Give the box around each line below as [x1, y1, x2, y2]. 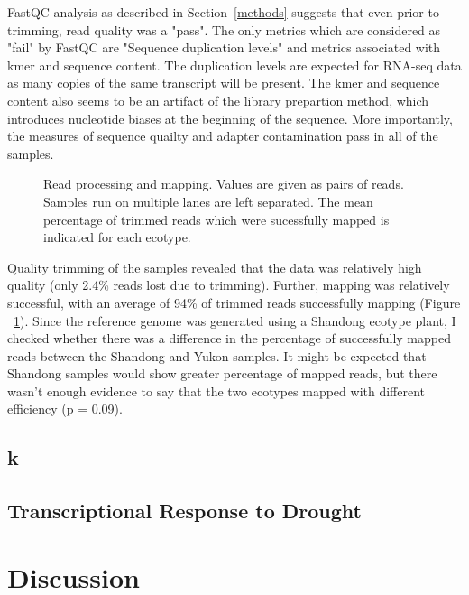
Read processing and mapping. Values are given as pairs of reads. [43, 174, 404, 193]
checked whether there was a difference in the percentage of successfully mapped [7, 329, 451, 348]
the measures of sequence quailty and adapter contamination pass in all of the [7, 126, 438, 145]
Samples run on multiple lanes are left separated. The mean [43, 191, 373, 210]
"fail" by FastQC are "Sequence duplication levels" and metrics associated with [7, 38, 441, 57]
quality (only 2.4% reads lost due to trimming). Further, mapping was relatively [7, 275, 450, 294]
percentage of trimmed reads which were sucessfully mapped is [43, 209, 390, 228]
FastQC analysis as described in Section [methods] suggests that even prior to [7, 3, 439, 21]
